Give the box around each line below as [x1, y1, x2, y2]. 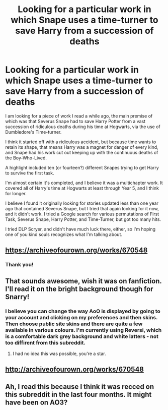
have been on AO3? [5, 398, 68, 406]
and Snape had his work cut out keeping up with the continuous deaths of [5, 149, 158, 155]
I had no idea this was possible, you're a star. [12, 350, 106, 357]
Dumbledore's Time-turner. [5, 129, 62, 135]
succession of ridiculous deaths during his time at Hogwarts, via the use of [5, 124, 160, 130]
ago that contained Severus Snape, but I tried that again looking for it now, [5, 205, 159, 211]
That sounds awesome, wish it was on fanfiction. [5, 276, 162, 285]
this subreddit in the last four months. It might [5, 390, 152, 399]
